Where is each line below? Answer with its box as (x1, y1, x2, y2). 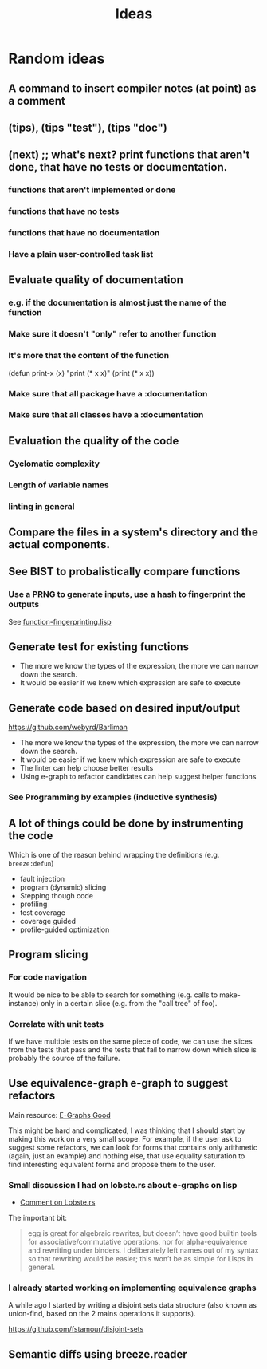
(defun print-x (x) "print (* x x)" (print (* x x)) (8, 368, 155, 377)
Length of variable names (8, 479, 109, 491)
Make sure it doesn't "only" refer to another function (8, 329, 217, 340)
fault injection (19, 874, 65, 884)
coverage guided (19, 917, 77, 926)
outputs (8, 599, 40, 610)
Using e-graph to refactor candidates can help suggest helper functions (19, 771, 257, 782)
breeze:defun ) (8, 858, 54, 868)
